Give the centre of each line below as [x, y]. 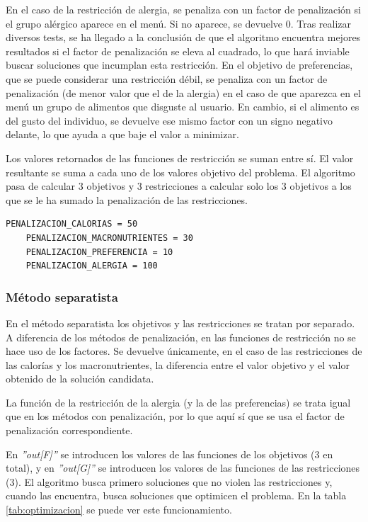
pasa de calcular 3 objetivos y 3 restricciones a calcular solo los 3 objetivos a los [179, 186]
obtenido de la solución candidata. [80, 379]
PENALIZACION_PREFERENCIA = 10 [99, 252]
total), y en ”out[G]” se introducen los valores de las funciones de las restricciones [183, 468]
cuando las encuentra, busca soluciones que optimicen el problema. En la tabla [176, 495]
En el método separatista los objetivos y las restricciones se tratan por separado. [180, 323]
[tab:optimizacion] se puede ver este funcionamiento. [119, 510]
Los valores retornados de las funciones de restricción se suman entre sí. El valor [180, 158]
